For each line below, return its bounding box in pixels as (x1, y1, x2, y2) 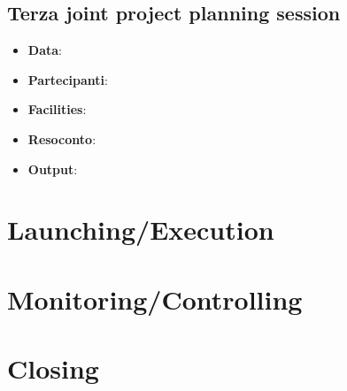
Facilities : (27, 100, 87, 119)
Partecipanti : (27, 70, 108, 88)
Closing (7, 350, 99, 387)
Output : (27, 159, 78, 178)
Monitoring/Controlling (7, 280, 303, 317)
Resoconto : (27, 129, 96, 148)
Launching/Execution (7, 211, 274, 248)
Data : (27, 41, 62, 59)
